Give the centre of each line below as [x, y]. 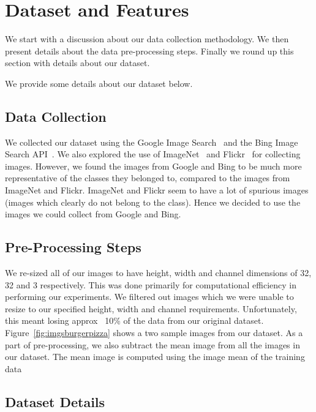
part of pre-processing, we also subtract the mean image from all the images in [152, 344]
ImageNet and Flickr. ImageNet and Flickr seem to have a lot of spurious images [157, 190]
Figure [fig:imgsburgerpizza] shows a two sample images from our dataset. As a [154, 333]
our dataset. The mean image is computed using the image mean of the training [155, 357]
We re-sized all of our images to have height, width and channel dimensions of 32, [158, 273]
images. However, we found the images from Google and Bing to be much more [153, 166]
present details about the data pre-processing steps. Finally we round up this [149, 51]
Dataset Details [55, 401]
